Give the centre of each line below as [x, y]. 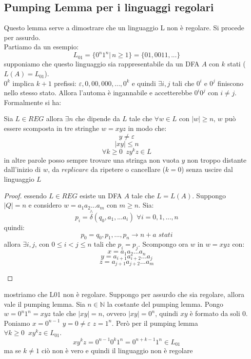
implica [23, 83]
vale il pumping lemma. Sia [45, 304]
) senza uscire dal [207, 169]
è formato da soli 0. [219, 313]
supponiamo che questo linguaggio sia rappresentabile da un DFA [102, 64]
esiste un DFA [101, 195]
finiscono [231, 83]
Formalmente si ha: [33, 102]
